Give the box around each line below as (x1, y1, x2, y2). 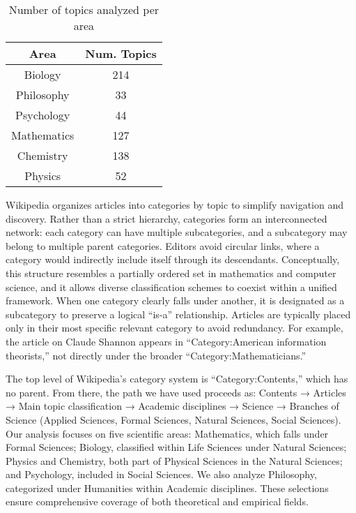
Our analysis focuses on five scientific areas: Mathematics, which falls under (6, 426, 329, 440)
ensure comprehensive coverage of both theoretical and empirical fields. (6, 494, 309, 509)
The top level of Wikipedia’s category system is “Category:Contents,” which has (6, 371, 348, 386)
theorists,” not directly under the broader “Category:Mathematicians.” (6, 348, 306, 362)
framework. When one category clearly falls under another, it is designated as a (6, 293, 345, 308)
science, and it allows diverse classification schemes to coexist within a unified (6, 279, 337, 294)
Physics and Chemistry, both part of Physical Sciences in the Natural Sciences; (6, 453, 343, 468)
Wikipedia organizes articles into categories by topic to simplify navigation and (6, 198, 343, 211)
